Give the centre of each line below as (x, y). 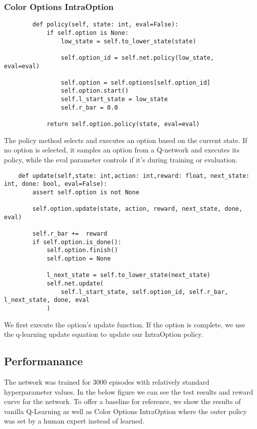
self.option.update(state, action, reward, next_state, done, (137, 209)
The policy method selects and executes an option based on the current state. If (126, 140)
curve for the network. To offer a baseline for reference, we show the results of (123, 401)
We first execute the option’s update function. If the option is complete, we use (125, 324)
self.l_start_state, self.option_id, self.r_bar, (145, 292)
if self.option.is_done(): (77, 242)
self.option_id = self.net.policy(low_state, (137, 58)
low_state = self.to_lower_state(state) (128, 41)
